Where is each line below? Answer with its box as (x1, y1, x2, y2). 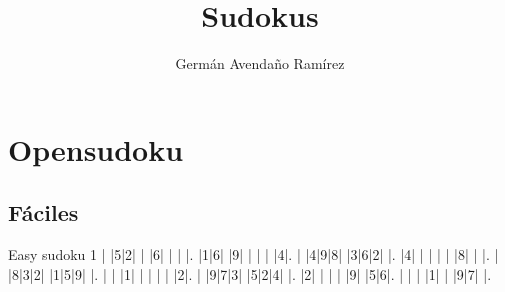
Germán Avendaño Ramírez (175, 53, 345, 74)
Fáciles (8, 197, 79, 228)
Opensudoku (8, 128, 184, 169)
